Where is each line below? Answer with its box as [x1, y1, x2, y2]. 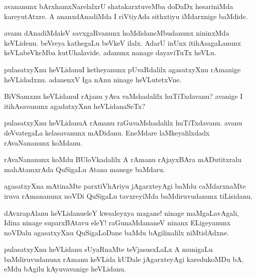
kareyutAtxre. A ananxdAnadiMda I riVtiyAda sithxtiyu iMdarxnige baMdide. [4, 11, 248, 21]
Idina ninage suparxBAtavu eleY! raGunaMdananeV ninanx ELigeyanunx [4, 217, 231, 228]
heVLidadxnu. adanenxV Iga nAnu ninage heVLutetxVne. [4, 74, 182, 84]
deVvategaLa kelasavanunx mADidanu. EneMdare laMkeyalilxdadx [4, 127, 210, 137]
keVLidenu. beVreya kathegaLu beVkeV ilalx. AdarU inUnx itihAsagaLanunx [4, 37, 241, 48]
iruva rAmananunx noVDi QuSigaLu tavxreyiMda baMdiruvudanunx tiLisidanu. [4, 190, 252, 201]
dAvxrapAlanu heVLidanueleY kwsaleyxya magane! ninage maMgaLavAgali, [4, 207, 239, 218]
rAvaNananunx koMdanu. [4, 137, 83, 148]
